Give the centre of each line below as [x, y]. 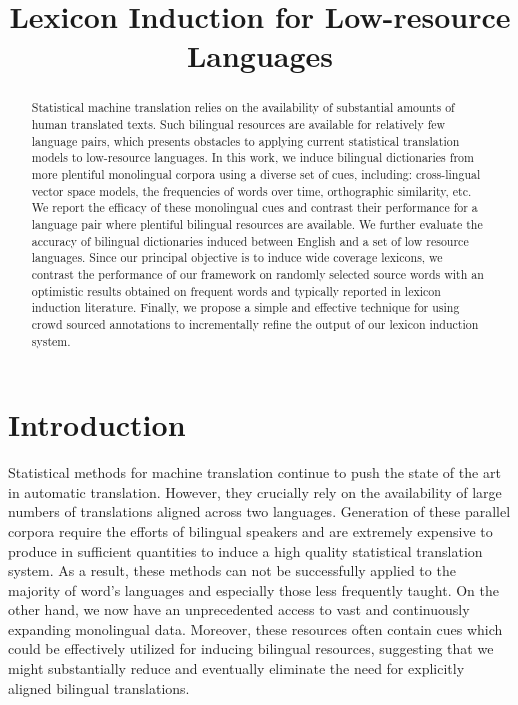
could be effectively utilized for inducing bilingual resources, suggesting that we [251, 648]
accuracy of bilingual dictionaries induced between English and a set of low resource [250, 240]
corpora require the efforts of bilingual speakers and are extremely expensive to [250, 530]
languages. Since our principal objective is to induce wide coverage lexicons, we [237, 257]
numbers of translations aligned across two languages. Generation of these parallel [259, 511]
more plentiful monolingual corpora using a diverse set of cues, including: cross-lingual [256, 173]
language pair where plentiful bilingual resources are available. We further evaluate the [257, 223]
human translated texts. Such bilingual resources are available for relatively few [238, 124]
